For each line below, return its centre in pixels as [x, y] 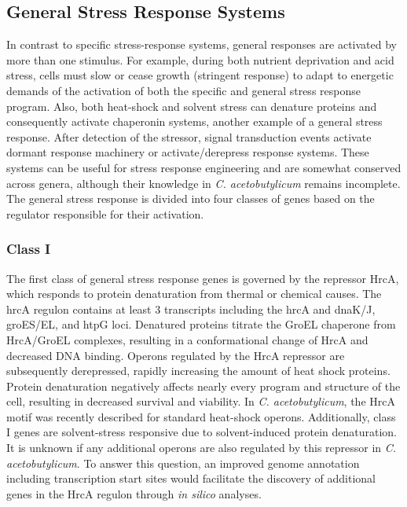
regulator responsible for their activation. [105, 213]
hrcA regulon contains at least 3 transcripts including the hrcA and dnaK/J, [191, 309]
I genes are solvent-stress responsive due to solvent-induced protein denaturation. [202, 432]
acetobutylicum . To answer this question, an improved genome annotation [183, 463]
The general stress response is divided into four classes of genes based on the [191, 198]
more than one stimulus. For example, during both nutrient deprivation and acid [200, 59]
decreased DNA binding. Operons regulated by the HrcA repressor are [176, 355]
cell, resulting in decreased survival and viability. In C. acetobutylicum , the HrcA [201, 401]
